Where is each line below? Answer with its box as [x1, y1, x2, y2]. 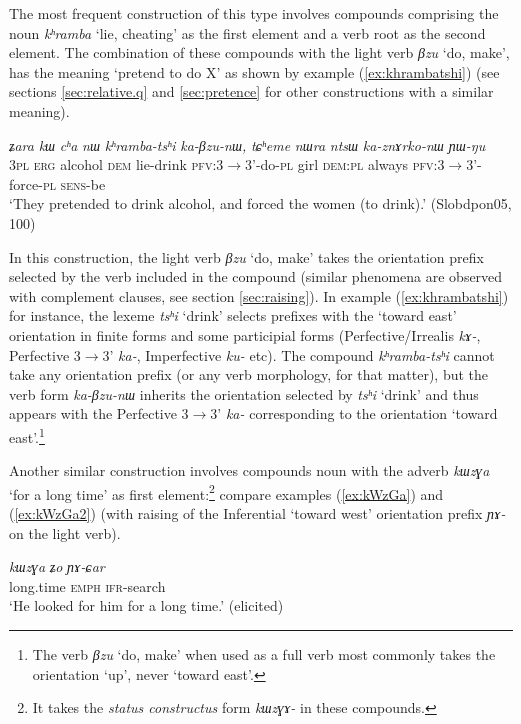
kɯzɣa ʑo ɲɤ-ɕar [9, 556, 105, 577]
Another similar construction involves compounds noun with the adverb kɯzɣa [9, 460, 490, 481]
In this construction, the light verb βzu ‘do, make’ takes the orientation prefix [9, 246, 484, 267]
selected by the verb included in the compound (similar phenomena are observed [9, 266, 503, 287]
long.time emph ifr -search [9, 575, 166, 596]
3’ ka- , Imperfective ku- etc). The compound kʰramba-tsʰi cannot [102, 344, 495, 365]
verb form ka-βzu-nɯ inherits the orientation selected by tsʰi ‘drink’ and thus [9, 383, 479, 404]
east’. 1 [9, 423, 45, 447]
